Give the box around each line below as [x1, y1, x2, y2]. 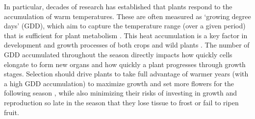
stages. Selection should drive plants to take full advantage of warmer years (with [4, 69, 249, 79]
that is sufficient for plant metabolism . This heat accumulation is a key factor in [4, 30, 248, 40]
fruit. [4, 107, 19, 117]
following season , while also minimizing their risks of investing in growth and [4, 88, 237, 98]
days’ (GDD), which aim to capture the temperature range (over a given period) [4, 21, 246, 31]
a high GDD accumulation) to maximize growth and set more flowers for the [4, 78, 234, 88]
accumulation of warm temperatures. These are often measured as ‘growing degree [4, 11, 251, 21]
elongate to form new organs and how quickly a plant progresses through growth [4, 59, 246, 69]
